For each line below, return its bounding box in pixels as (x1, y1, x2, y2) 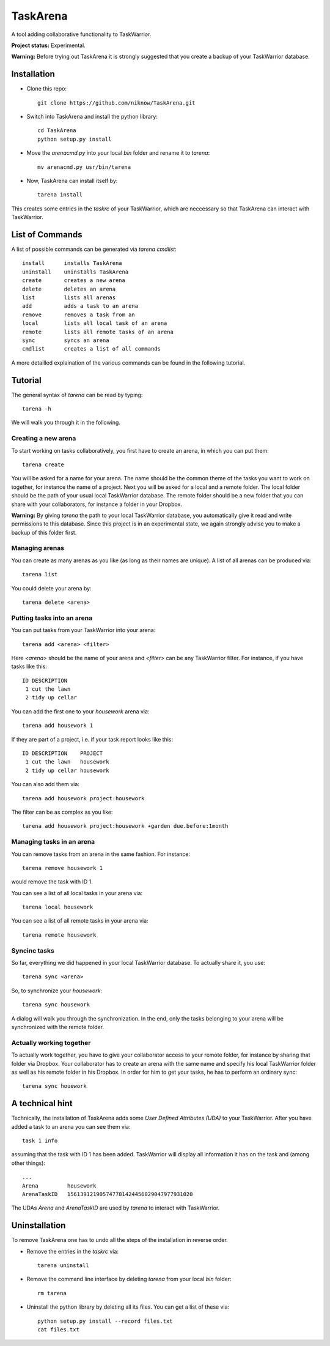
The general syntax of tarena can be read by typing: (11, 391, 143, 398)
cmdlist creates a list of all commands (22, 346, 161, 352)
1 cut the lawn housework (25, 759, 109, 765)
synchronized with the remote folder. (11, 1023, 104, 1030)
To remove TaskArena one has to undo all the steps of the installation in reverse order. (11, 1236, 229, 1244)
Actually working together (11, 1038, 91, 1047)
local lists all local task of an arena (22, 320, 167, 327)
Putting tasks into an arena (11, 614, 93, 622)
